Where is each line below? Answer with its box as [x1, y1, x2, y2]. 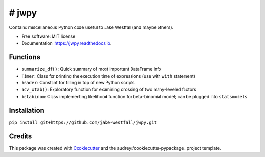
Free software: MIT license [21, 33, 76, 39]
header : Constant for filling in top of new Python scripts [21, 80, 135, 86]
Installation [9, 106, 44, 115]
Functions [9, 53, 41, 61]
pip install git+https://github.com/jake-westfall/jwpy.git [9, 119, 157, 125]
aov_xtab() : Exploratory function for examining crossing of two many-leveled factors [21, 86, 196, 93]
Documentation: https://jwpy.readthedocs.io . [21, 40, 112, 46]
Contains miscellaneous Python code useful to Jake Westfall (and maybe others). [9, 25, 174, 30]
